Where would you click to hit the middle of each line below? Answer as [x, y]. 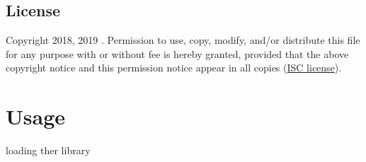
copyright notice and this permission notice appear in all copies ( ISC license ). [174, 68]
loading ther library [48, 150]
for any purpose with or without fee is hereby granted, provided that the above [177, 53]
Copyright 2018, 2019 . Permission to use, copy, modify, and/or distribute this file [183, 40]
